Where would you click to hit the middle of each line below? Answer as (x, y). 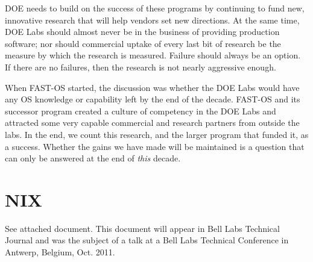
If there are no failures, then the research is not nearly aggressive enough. (141, 67)
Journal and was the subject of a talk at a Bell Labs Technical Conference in (147, 240)
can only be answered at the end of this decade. (93, 158)
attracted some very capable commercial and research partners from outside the (152, 123)
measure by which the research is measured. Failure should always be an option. (153, 55)
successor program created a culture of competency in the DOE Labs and (141, 111)
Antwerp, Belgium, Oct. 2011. (60, 252)
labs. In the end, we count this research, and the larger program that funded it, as (157, 134)
